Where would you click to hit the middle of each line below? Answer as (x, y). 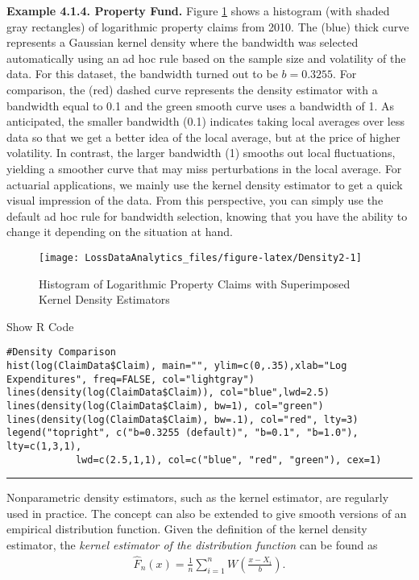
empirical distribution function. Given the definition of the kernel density (187, 529)
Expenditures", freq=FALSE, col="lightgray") (131, 379)
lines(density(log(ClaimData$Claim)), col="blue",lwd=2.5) (168, 393)
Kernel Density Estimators (104, 299)
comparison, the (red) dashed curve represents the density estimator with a (192, 89)
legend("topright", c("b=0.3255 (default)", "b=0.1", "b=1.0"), (183, 433)
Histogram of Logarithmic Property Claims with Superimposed (195, 283)
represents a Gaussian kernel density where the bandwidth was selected (183, 42)
